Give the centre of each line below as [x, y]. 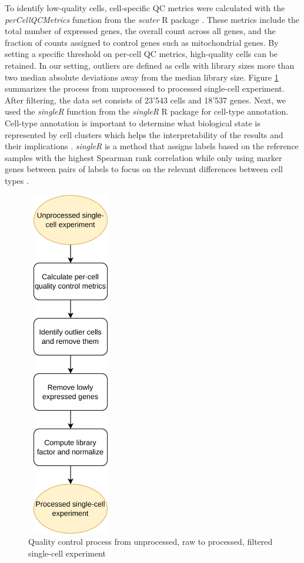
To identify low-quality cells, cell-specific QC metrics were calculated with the [145, 8]
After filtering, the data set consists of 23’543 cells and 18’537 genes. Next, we [146, 100]
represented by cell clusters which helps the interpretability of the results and [144, 134]
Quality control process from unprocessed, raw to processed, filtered [151, 542]
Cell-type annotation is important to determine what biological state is [133, 123]
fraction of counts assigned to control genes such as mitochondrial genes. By [142, 42]
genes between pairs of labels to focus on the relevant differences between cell [144, 169]
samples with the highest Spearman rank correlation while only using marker [143, 157]
